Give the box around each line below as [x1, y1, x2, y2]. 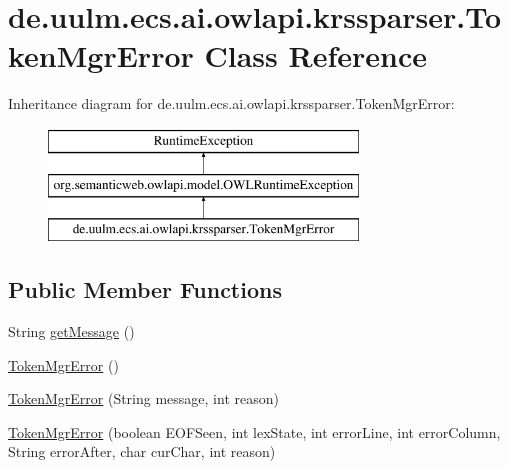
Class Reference [204, 35, 427, 76]
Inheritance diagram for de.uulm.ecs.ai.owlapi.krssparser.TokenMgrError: [8, 93, 455, 114]
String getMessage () [8, 321, 135, 342]
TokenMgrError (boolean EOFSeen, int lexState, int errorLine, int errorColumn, [8, 421, 501, 442]
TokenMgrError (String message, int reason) [8, 388, 279, 409]
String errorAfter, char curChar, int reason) [8, 441, 276, 462]
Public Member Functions [8, 274, 282, 305]
